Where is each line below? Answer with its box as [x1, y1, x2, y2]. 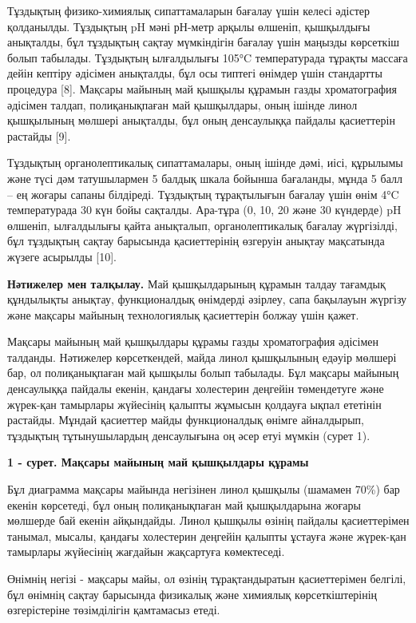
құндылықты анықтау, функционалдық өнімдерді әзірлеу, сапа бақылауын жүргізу [7, 291, 407, 308]
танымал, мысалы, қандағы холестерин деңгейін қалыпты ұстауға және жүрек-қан [7, 527, 406, 544]
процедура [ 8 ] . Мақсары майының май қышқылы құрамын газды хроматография [7, 80, 397, 97]
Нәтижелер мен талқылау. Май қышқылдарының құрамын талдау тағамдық [7, 275, 386, 292]
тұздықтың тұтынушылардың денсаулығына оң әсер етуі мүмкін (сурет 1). [7, 427, 370, 443]
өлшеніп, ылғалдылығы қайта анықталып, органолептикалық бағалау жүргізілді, [7, 216, 398, 233]
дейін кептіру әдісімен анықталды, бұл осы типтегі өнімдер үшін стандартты [7, 65, 382, 81]
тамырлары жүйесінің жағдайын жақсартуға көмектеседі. [7, 543, 285, 560]
